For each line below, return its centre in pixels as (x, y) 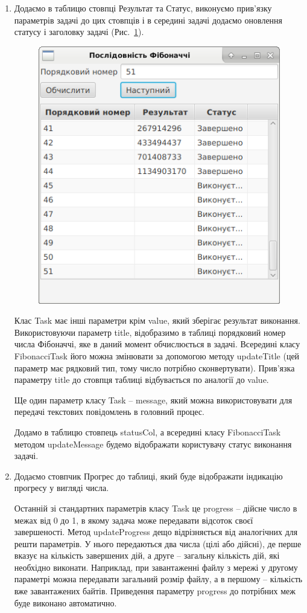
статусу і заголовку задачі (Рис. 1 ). (79, 32)
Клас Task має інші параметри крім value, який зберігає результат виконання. (157, 320)
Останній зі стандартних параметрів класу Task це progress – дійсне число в (156, 508)
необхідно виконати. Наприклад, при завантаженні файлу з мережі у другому (156, 567)
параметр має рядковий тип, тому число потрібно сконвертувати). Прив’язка (154, 367)
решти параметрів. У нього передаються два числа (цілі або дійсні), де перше (158, 543)
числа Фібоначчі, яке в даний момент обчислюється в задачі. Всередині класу (157, 344)
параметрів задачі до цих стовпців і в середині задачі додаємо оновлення (148, 20)
